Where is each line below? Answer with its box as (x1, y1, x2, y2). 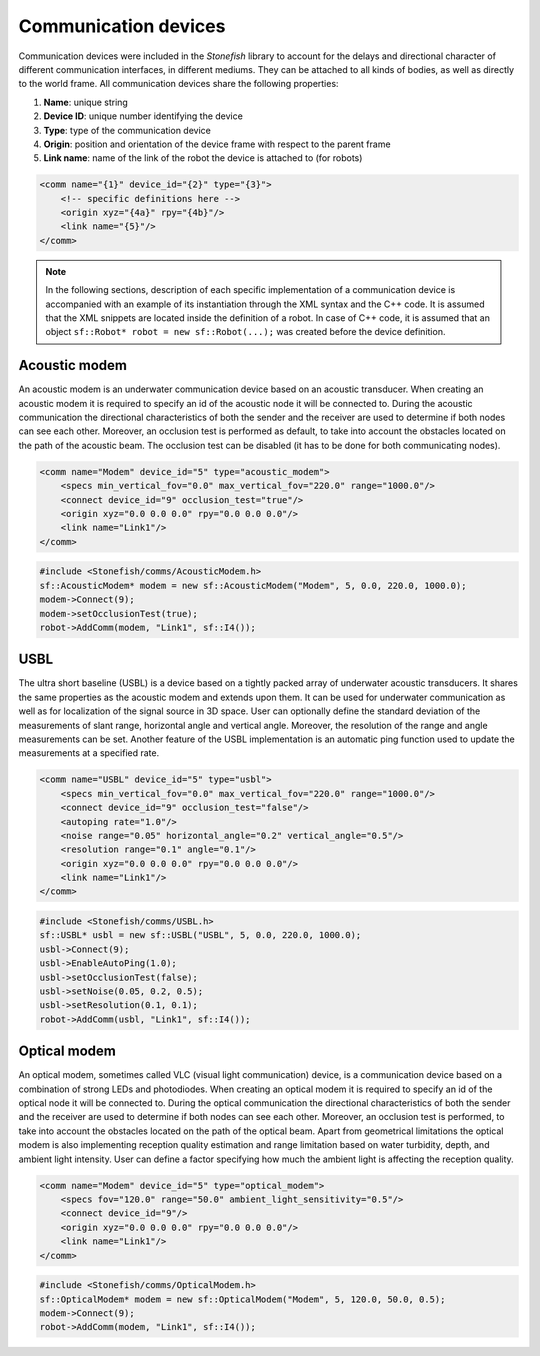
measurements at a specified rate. (18, 747, 160, 759)
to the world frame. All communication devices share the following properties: (18, 78, 339, 90)
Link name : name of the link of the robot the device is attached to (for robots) (43, 152, 363, 164)
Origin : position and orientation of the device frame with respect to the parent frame (43, 138, 391, 150)
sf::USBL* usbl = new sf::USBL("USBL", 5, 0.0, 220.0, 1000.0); (39, 930, 362, 941)
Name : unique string (43, 96, 129, 108)
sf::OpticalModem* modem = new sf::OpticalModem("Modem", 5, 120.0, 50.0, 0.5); (39, 1293, 446, 1305)
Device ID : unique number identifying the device (43, 110, 244, 122)
